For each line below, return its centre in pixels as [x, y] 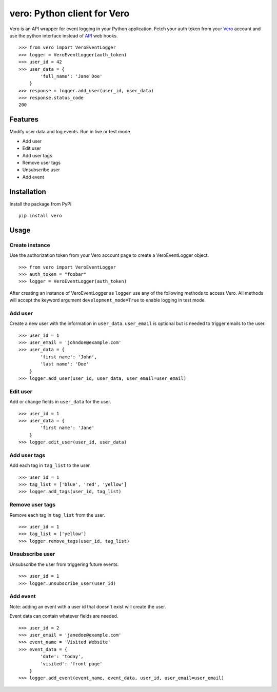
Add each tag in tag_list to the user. [50, 465]
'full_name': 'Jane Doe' [71, 76]
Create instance [30, 245]
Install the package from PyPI [41, 204]
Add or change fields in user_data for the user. [60, 402]
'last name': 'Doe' [65, 364]
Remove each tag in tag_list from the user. [57, 515]
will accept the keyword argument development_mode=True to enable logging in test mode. [108, 300]
